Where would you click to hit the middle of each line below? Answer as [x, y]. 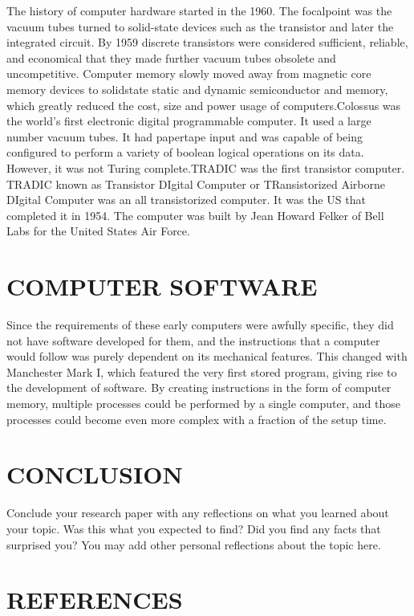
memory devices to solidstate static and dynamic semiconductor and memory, [197, 89]
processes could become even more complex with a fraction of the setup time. [197, 419]
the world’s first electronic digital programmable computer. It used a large [189, 121]
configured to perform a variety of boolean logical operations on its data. [185, 152]
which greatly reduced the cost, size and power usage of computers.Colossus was [204, 105]
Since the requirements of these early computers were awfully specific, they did [200, 325]
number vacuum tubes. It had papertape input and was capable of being [185, 136]
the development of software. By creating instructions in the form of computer [199, 388]
